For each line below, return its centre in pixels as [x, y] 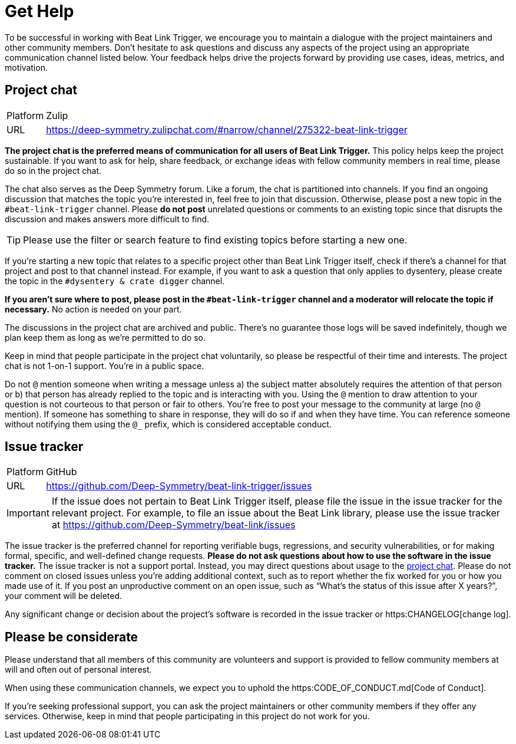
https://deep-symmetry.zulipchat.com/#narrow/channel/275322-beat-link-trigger [227, 129]
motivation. [26, 67]
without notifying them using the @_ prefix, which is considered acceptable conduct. [168, 424]
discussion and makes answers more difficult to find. [107, 219]
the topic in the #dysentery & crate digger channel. [115, 281]
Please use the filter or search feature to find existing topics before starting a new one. [215, 240]
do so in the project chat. [53, 170]
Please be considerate [72, 637]
